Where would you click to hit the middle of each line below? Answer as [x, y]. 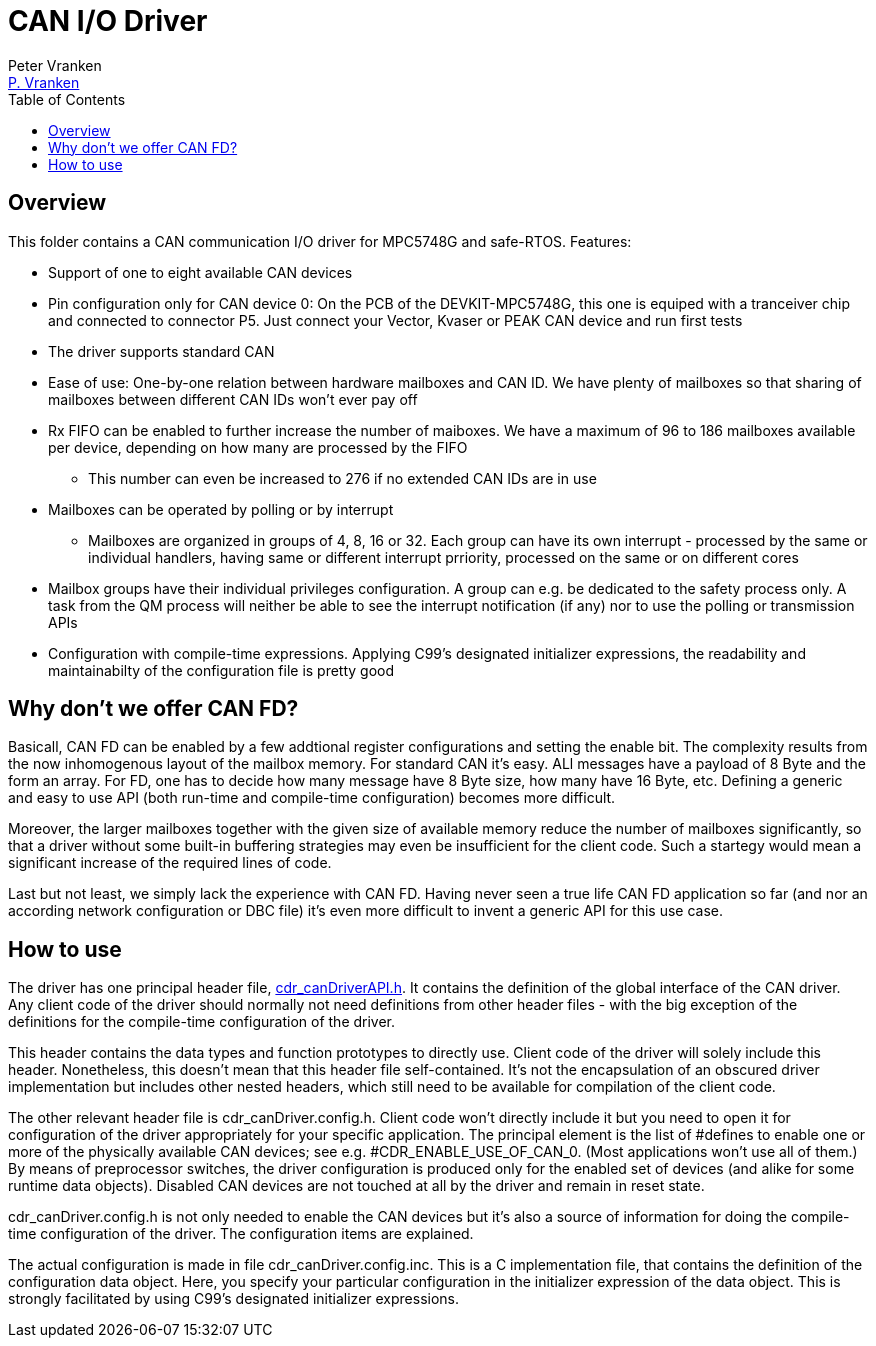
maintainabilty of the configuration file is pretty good [221, 670]
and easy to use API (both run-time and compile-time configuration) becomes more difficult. [312, 798]
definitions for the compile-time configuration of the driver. [202, 1022]
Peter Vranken [55, 65]
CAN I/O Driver [108, 21]
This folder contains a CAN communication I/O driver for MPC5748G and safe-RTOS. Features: [320, 241]
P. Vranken [44, 82]
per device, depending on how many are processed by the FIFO [258, 447]
